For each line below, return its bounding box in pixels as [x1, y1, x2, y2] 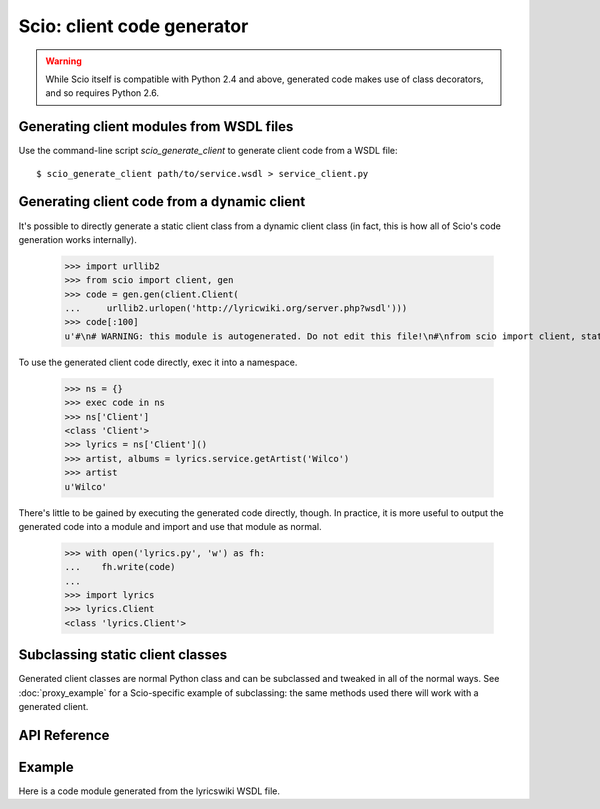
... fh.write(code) [64, 561, 176, 573]
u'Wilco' [64, 481, 108, 492]
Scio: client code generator [18, 15, 249, 37]
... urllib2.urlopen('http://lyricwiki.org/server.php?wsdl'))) [64, 303, 408, 314]
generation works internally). [18, 233, 137, 245]
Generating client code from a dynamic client [18, 193, 306, 210]
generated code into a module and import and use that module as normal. [18, 520, 322, 532]
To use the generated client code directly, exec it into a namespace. [18, 356, 298, 368]
